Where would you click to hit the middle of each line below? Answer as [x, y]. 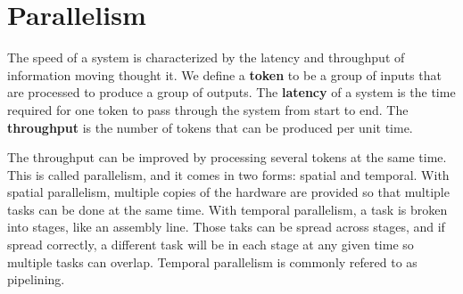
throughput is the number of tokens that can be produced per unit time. [210, 127]
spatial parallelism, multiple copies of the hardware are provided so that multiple [228, 192]
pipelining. [36, 279]
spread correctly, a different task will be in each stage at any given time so [211, 245]
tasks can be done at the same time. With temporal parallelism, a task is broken [227, 209]
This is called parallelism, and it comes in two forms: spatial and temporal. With [228, 174]
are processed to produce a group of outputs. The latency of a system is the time [231, 92]
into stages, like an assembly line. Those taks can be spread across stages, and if [226, 227]
